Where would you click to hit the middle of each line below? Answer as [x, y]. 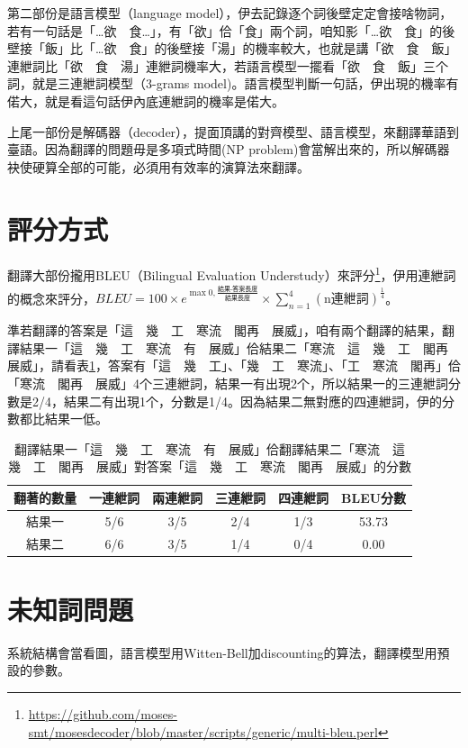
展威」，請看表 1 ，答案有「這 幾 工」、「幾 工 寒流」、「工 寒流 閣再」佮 [234, 365]
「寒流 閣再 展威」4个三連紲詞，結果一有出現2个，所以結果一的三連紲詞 [228, 383]
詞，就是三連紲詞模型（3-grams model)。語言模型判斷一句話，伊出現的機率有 [233, 83]
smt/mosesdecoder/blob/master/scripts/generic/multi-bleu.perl [203, 731]
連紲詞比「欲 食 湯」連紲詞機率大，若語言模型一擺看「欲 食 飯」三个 [228, 65]
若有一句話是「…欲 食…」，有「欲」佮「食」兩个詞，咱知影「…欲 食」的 [225, 30]
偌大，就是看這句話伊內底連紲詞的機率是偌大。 [146, 100]
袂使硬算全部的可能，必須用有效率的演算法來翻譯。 [158, 166]
